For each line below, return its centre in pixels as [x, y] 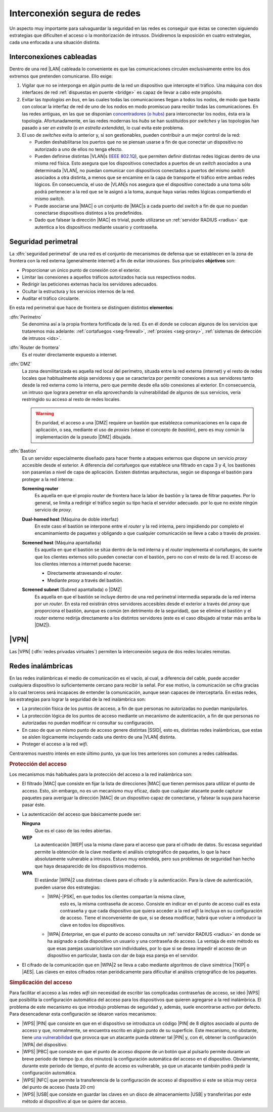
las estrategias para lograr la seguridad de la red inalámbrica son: [78, 699]
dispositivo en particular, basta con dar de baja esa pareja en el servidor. [123, 956]
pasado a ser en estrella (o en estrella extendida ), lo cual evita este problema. [103, 128]
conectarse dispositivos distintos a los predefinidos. [89, 213]
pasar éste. [34, 805]
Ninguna [31, 823]
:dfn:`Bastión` [24, 451]
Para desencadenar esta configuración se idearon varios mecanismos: [83, 1014]
